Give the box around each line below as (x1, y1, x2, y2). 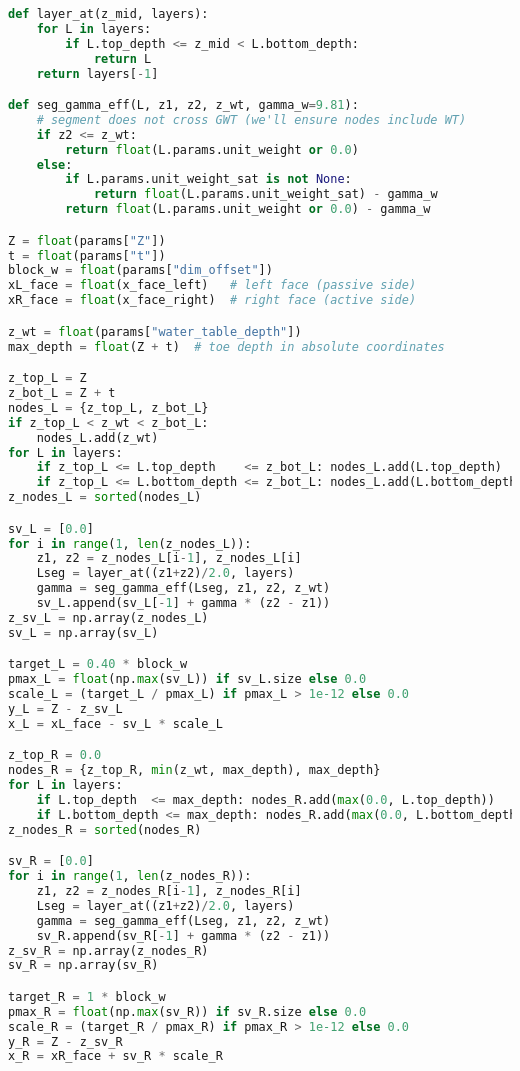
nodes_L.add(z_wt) (36, 430, 159, 445)
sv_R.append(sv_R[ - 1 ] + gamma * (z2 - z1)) (36, 928, 331, 943)
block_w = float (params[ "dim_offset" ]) (8, 263, 273, 278)
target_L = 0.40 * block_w (8, 657, 188, 672)
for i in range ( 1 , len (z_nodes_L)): (8, 536, 252, 551)
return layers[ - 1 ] (36, 66, 159, 81)
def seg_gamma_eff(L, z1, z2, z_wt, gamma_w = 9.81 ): (8, 98, 359, 113)
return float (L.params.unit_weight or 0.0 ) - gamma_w (65, 202, 431, 217)
